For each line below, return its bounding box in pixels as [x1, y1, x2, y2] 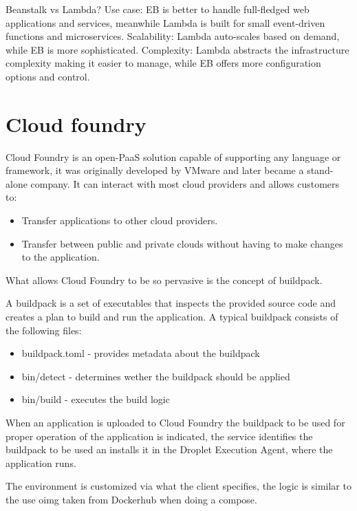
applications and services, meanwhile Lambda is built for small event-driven [6, 15, 325, 30]
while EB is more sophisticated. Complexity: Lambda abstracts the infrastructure [6, 42, 349, 56]
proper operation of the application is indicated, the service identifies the [6, 428, 313, 443]
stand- [307, 163, 334, 177]
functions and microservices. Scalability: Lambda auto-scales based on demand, [6, 29, 340, 43]
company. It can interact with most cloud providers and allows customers [30, 176, 340, 191]
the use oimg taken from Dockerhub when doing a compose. [6, 492, 257, 506]
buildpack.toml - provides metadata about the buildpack [21, 346, 260, 360]
